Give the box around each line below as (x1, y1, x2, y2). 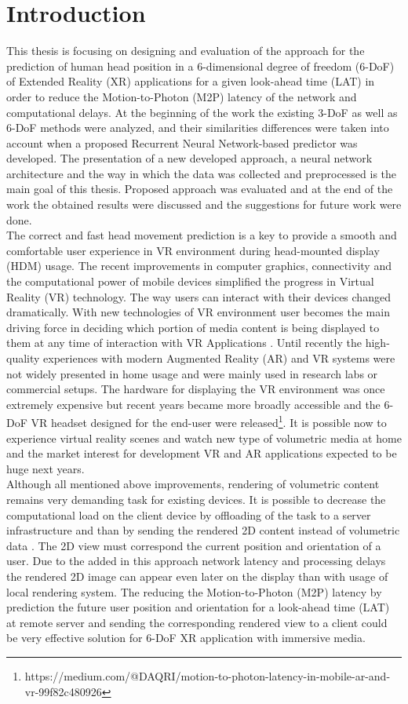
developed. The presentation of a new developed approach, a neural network (6, 150, 373, 166)
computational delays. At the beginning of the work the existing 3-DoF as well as (6, 104, 398, 120)
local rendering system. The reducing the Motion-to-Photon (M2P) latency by (6, 583, 382, 600)
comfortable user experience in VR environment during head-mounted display (6, 242, 380, 258)
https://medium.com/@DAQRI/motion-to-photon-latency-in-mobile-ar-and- (24, 667, 391, 684)
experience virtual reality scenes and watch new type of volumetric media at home (6, 429, 402, 446)
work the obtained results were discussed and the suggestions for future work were (6, 196, 402, 213)
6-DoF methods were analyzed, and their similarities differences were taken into (6, 119, 389, 136)
